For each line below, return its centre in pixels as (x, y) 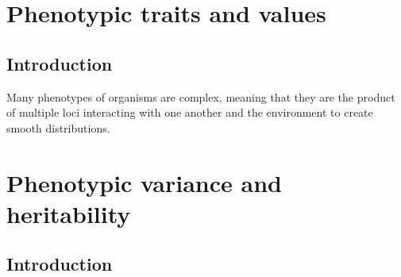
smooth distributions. (58, 127)
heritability (69, 213)
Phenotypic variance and (144, 182)
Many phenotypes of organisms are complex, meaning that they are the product (201, 96)
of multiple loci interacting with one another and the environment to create (190, 112)
